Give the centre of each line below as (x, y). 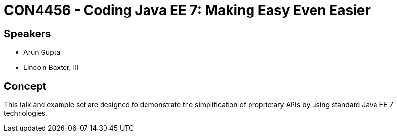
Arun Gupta (42, 52)
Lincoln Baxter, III (51, 68)
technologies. (26, 113)
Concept (25, 86)
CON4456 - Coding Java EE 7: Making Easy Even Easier (187, 10)
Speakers (28, 34)
